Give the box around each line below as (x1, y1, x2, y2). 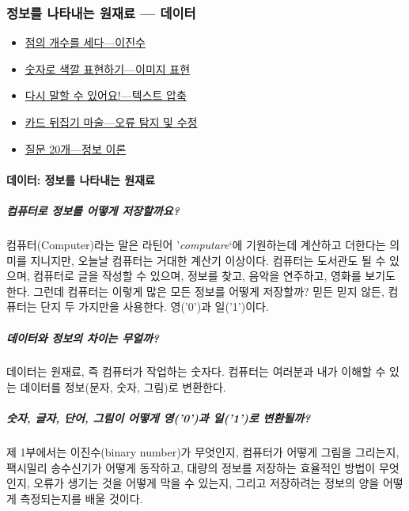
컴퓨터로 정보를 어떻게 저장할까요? (6, 202, 180, 218)
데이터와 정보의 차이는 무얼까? (6, 329, 160, 346)
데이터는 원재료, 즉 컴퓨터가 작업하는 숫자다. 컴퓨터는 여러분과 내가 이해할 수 (6, 363, 386, 380)
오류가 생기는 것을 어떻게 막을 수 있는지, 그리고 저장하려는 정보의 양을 (33, 475, 380, 491)
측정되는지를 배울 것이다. (20, 490, 143, 506)
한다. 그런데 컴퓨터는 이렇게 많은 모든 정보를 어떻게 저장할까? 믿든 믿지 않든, (6, 282, 384, 299)
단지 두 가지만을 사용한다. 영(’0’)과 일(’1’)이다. (40, 298, 269, 315)
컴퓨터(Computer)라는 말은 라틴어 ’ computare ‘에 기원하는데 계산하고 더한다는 (6, 236, 386, 252)
